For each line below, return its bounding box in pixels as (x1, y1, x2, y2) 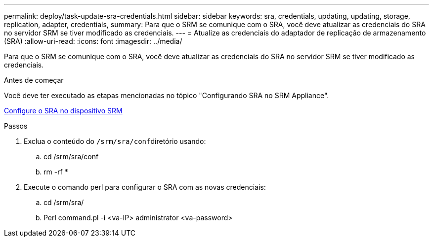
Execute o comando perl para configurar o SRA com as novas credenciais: (24, 183, 266, 191)
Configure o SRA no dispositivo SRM (4, 106, 123, 115)
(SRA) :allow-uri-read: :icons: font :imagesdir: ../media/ (4, 37, 182, 45)
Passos (4, 122, 28, 130)
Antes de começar (4, 76, 64, 84)
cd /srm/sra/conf (43, 152, 99, 161)
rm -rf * (43, 168, 68, 176)
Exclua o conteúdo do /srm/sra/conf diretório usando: (24, 137, 206, 145)
